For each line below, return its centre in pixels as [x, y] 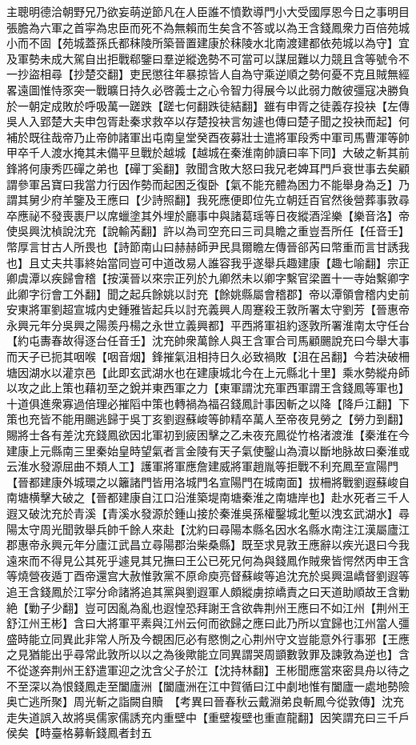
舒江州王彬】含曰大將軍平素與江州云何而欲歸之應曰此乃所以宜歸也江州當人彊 [208, 623]
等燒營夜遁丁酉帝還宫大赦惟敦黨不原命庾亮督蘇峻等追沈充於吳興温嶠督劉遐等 [208, 576]
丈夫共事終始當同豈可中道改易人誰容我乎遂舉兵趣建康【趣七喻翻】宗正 [224, 262]
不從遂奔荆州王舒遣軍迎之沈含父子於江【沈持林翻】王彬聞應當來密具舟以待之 [208, 669]
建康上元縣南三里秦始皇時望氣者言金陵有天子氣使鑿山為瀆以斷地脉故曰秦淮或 [208, 450]
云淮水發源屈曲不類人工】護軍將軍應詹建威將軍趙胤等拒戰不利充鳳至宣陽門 [202, 466]
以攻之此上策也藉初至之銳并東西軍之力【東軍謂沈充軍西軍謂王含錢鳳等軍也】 [208, 388]
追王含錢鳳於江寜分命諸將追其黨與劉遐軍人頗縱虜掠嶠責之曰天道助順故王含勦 [208, 591]
